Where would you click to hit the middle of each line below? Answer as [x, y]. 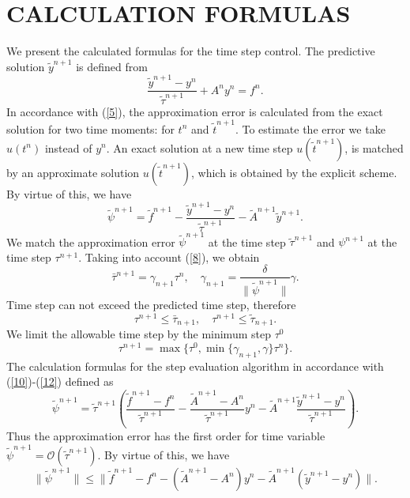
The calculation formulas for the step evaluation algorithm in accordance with [195, 366]
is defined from [112, 66]
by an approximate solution [73, 172]
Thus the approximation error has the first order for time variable [166, 436]
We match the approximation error [91, 241]
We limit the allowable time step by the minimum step [139, 334]
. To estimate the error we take [310, 128]
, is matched [374, 147]
